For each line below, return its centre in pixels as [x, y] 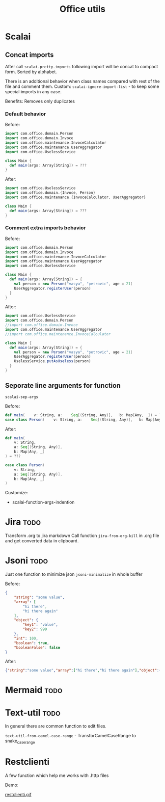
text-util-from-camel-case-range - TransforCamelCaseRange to [70, 736]
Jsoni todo [27, 561]
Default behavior [26, 114]
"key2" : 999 [35, 629]
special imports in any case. [33, 92]
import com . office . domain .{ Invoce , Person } [50, 193]
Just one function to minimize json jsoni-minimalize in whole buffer [74, 574]
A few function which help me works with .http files [57, 775]
